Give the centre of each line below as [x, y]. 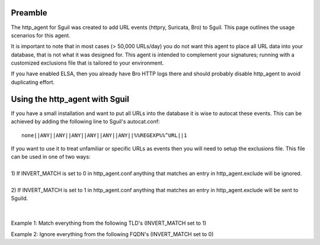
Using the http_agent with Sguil [70, 99]
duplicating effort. [33, 82]
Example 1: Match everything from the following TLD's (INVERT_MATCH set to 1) [109, 223]
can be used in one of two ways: [51, 157]
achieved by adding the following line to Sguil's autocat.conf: [85, 122]
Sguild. [20, 198]
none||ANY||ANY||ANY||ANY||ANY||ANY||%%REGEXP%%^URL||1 [104, 135]
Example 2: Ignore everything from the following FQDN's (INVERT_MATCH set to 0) [112, 234]
